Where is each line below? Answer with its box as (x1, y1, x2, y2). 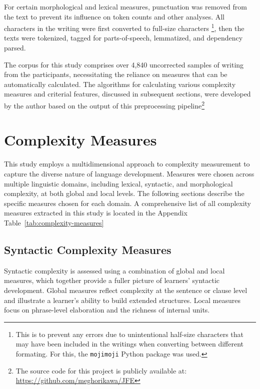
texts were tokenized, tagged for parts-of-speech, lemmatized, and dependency (4, 32, 243, 43)
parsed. (4, 42, 26, 53)
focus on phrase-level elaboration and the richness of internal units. (4, 304, 210, 315)
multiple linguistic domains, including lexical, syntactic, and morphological (4, 178, 233, 188)
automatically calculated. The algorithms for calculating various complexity (4, 78, 236, 89)
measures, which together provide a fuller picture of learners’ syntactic (4, 275, 220, 285)
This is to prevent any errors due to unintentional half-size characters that (15, 328, 244, 339)
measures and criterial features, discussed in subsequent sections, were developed (4, 88, 251, 99)
